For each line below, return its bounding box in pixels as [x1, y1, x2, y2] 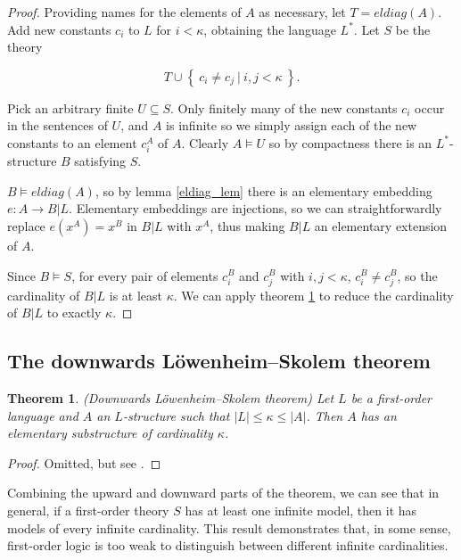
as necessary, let [259, 3, 346, 21]
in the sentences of [7, 116, 108, 135]
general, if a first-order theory [7, 501, 169, 520]
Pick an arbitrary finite [7, 98, 134, 117]
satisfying [74, 152, 127, 170]
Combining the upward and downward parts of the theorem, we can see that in [7, 483, 440, 502]
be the [395, 20, 431, 38]
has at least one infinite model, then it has [185, 501, 417, 520]
